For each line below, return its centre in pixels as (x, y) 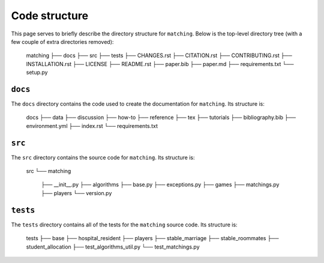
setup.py (37, 73)
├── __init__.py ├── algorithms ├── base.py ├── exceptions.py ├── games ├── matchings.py (160, 185)
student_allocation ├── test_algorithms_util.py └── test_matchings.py (113, 247)
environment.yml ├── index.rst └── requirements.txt (92, 125)
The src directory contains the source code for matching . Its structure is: (103, 157)
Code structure (50, 16)
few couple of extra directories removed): (62, 41)
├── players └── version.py (76, 193)
